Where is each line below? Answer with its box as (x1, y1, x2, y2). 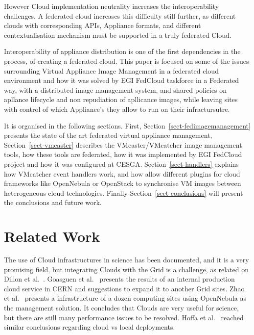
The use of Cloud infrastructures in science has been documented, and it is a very (4, 255, 249, 264)
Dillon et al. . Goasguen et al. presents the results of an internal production (4, 274, 235, 284)
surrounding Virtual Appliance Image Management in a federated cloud (4, 65, 219, 76)
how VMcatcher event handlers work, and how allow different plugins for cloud (4, 168, 240, 179)
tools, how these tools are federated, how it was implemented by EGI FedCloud (4, 149, 242, 159)
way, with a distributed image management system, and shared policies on (4, 84, 227, 95)
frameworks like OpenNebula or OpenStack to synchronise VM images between (4, 178, 241, 188)
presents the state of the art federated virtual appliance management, (4, 130, 212, 140)
